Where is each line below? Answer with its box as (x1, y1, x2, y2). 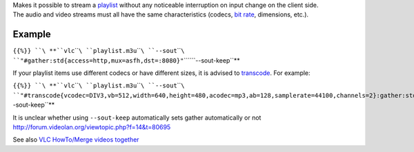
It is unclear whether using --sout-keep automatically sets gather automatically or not (12, 113, 262, 122)
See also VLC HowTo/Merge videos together (12, 135, 139, 144)
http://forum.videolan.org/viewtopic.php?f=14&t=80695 (12, 123, 171, 131)
